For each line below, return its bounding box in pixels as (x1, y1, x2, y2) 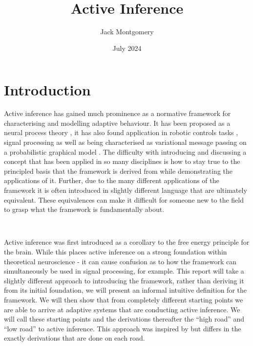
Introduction (4, 80, 91, 100)
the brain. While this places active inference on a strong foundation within (4, 246, 227, 256)
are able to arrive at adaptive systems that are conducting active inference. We (4, 304, 240, 314)
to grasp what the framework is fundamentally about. (4, 204, 165, 214)
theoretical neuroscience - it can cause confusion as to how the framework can (4, 256, 237, 266)
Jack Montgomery (100, 26, 154, 37)
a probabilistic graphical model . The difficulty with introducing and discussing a (4, 146, 247, 157)
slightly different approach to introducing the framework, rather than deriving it (4, 275, 244, 285)
